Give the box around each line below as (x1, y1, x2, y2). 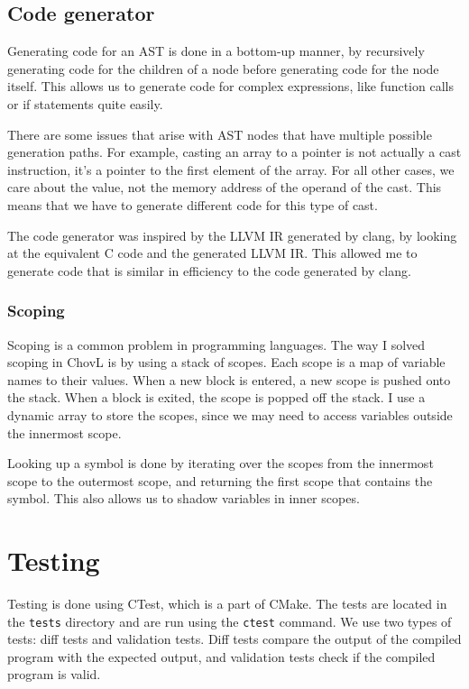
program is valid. (7, 665, 101, 684)
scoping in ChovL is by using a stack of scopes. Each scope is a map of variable (7, 353, 446, 372)
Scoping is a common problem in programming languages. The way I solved (7, 335, 426, 354)
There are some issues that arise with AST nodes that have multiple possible (7, 124, 432, 143)
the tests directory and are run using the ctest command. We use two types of (7, 611, 452, 630)
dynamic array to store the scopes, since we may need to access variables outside (7, 405, 453, 424)
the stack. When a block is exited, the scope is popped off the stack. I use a (7, 388, 426, 407)
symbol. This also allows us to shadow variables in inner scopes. (7, 489, 360, 508)
